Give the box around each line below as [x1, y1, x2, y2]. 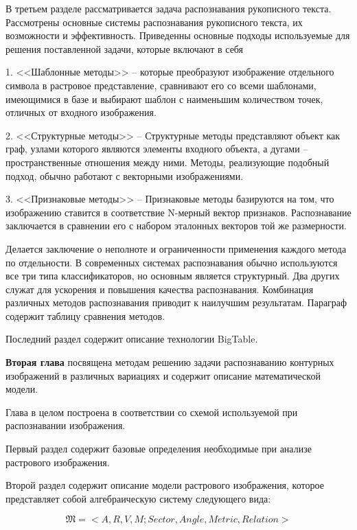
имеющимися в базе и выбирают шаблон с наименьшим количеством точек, [5, 91, 323, 106]
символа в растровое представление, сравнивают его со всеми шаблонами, [5, 78, 316, 92]
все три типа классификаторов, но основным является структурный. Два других [5, 268, 340, 283]
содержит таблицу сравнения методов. [5, 308, 165, 323]
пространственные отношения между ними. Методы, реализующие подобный [5, 154, 330, 169]
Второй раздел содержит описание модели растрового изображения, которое [5, 478, 324, 492]
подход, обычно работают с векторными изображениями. [5, 168, 244, 183]
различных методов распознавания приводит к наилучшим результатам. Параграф [5, 295, 347, 310]
